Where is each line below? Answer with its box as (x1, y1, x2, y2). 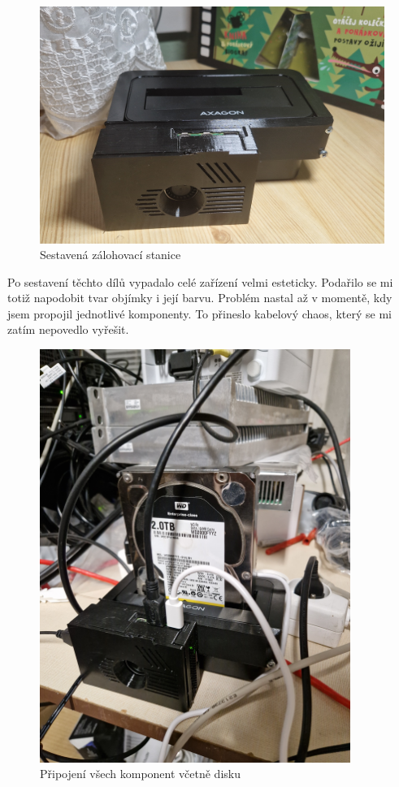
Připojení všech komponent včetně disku (40, 765, 241, 782)
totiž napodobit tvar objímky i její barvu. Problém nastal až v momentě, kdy (7, 289, 392, 306)
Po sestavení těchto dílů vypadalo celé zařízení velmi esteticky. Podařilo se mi (7, 273, 393, 290)
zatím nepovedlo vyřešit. (7, 321, 129, 338)
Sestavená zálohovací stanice (40, 246, 181, 263)
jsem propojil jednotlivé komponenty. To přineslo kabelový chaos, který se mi (7, 305, 392, 322)
